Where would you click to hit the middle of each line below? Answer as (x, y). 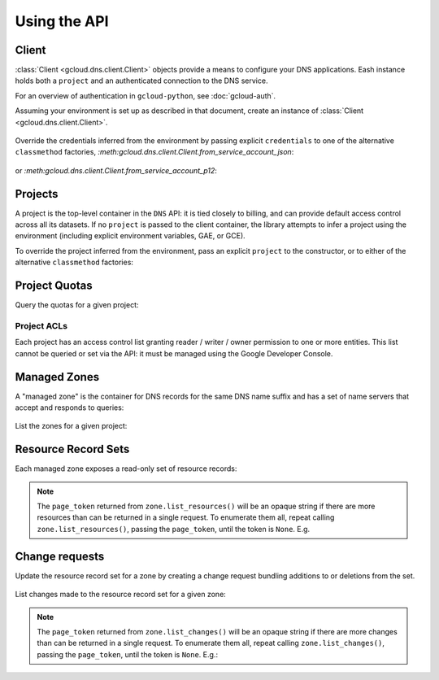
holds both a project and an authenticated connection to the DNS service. (141, 81)
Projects (37, 194)
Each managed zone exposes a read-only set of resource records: (126, 469)
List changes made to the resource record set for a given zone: (121, 595)
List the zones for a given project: (71, 426)
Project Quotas (54, 286)
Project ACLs (41, 325)
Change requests (60, 556)
